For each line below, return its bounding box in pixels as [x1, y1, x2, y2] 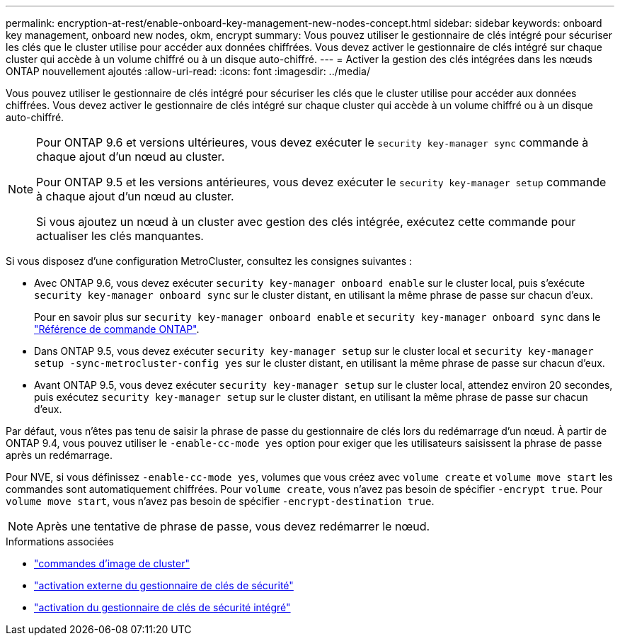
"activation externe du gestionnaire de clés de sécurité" [34, 579, 294, 591]
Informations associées [6, 535, 114, 548]
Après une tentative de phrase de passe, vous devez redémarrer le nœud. [36, 519, 430, 533]
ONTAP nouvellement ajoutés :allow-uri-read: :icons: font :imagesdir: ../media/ [6, 65, 371, 77]
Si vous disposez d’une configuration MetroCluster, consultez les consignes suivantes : [6, 255, 413, 267]
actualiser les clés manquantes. [36, 229, 204, 243]
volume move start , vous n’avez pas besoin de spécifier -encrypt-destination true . [6, 495, 435, 507]
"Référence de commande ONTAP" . [34, 323, 200, 335]
